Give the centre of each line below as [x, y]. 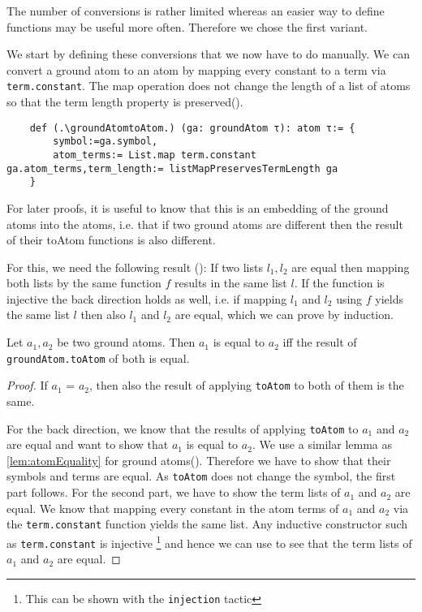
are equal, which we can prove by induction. [284, 315]
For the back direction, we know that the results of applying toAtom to [183, 428]
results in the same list [231, 283]
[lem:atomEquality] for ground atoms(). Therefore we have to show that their [199, 460]
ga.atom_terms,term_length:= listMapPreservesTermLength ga [172, 168]
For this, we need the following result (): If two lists [135, 267]
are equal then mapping [351, 267]
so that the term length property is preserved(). [125, 102]
